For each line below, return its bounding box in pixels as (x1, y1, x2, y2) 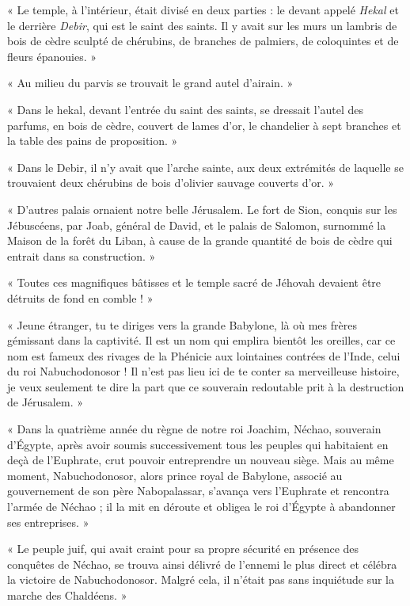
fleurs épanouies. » (7, 48, 97, 64)
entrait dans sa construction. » (7, 247, 156, 264)
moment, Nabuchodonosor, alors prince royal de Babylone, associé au (7, 467, 343, 483)
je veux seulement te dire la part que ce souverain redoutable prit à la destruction (7, 378, 404, 394)
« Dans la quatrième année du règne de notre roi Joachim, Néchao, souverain (7, 421, 382, 437)
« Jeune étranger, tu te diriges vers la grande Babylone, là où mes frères (7, 316, 357, 333)
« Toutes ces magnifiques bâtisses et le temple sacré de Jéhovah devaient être (7, 274, 382, 291)
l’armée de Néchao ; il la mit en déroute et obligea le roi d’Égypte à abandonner (7, 498, 396, 515)
